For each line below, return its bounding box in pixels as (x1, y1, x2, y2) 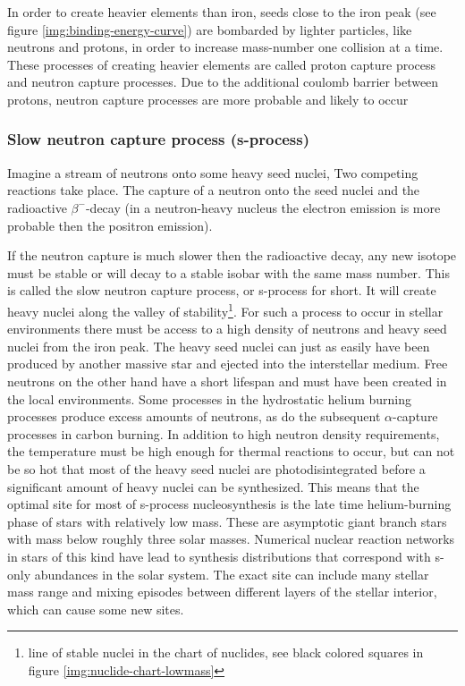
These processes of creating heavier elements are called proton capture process (7, 55, 436, 73)
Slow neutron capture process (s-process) (7, 128, 310, 150)
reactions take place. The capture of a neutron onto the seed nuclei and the (7, 181, 420, 199)
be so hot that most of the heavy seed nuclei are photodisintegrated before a (7, 459, 426, 478)
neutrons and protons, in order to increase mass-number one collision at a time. (7, 38, 444, 56)
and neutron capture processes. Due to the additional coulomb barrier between (7, 72, 439, 91)
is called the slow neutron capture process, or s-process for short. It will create (7, 281, 436, 300)
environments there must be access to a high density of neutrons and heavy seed (7, 319, 447, 338)
